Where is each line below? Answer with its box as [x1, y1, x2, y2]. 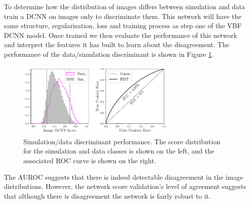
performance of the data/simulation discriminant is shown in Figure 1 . [4, 49, 214, 59]
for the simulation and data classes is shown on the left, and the [23, 146, 214, 156]
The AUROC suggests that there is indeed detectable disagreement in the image [4, 171, 243, 182]
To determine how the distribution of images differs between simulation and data [4, 1, 245, 11]
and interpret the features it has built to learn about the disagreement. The [4, 39, 230, 50]
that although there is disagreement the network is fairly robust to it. [4, 190, 211, 201]
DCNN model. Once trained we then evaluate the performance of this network [4, 30, 237, 40]
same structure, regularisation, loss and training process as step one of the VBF [4, 20, 242, 31]
